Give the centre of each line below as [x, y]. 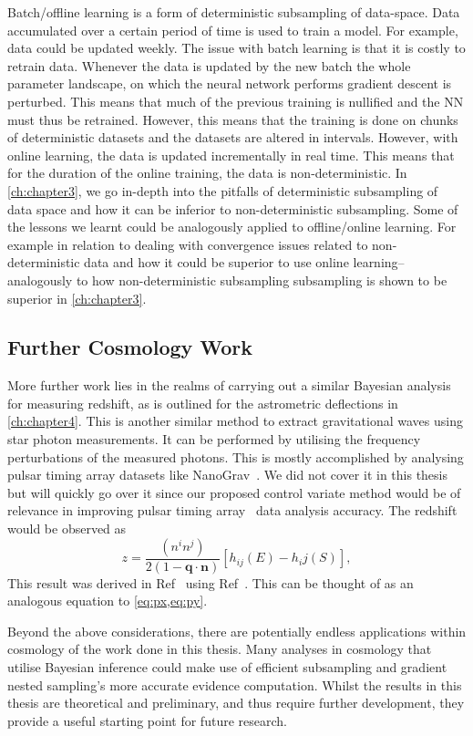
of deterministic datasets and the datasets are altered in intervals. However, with [233, 137]
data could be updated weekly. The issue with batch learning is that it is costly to [236, 48]
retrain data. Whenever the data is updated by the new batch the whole [209, 65]
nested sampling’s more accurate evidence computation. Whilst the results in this [235, 684]
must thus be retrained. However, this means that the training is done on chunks [233, 119]
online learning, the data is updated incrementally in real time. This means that [231, 155]
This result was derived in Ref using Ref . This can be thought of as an [211, 582]
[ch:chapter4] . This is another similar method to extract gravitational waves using [235, 421]
